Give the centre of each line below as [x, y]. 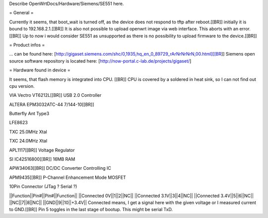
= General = [21, 13]
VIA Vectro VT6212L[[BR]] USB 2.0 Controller [55, 95]
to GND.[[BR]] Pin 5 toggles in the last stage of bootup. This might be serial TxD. [91, 210]
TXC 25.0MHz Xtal [28, 132]
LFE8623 [19, 123]
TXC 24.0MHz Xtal [28, 141]
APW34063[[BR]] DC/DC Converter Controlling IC [60, 168]
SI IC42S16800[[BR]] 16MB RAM [42, 159]
